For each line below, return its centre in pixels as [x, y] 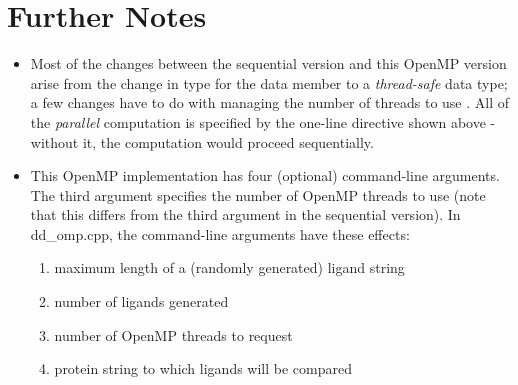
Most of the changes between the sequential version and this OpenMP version [268, 63]
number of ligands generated [141, 301]
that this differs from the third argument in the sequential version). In [245, 214]
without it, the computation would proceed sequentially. [202, 141]
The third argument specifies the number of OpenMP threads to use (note [258, 194]
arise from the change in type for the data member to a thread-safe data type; [269, 82]
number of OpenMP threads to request [173, 334]
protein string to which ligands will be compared [203, 368]
